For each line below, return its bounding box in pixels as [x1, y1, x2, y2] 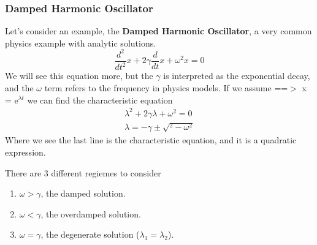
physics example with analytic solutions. [5, 36, 156, 49]
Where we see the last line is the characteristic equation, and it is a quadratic [5, 134, 297, 146]
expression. [5, 146, 46, 159]
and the [5, 81, 34, 94]
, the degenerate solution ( [40, 228, 140, 241]
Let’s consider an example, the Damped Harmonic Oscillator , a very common [5, 24, 312, 37]
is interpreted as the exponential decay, [163, 69, 310, 82]
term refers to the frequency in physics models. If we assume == [44, 81, 288, 94]
